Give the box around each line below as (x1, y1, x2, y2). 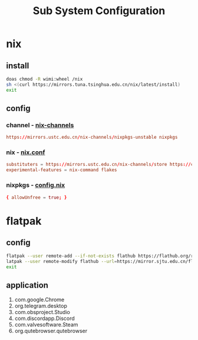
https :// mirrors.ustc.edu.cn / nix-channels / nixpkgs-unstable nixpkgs (6, 134, 178, 141)
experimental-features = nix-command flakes (6, 167, 117, 173)
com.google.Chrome (14, 296, 65, 303)
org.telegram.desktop (14, 302, 68, 309)
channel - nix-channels (6, 121, 74, 129)
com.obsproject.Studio (14, 308, 71, 315)
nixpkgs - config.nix (6, 181, 65, 189)
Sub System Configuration (32, 4, 166, 18)
